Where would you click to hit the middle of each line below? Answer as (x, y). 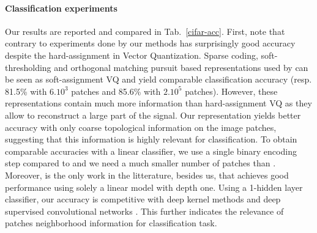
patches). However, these (231, 91)
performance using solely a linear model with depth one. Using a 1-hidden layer (154, 187)
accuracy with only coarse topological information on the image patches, (141, 127)
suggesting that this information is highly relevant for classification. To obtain (151, 139)
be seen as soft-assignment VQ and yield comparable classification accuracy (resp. (158, 79)
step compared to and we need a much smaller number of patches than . (140, 163)
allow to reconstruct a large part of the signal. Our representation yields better (153, 115)
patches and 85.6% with (116, 91)
